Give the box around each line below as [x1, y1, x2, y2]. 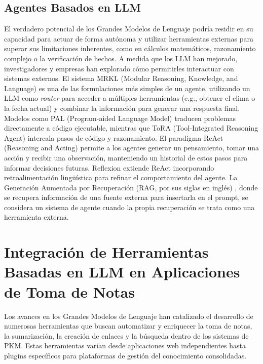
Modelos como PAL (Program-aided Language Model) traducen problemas [4, 112, 236, 123]
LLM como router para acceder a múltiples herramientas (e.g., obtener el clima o [4, 93, 255, 103]
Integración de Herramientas [4, 241, 209, 262]
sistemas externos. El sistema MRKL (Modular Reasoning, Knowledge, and [4, 73, 238, 84]
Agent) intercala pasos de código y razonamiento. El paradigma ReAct [4, 132, 223, 143]
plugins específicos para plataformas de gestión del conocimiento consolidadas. [4, 350, 247, 360]
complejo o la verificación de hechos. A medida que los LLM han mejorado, [4, 53, 238, 63]
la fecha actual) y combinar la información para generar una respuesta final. [4, 102, 240, 113]
